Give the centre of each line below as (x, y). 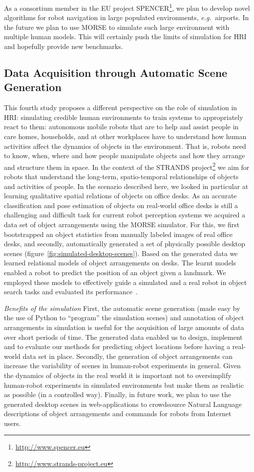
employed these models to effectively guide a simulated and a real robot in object (126, 282)
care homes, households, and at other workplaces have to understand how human (125, 136)
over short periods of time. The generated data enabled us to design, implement (123, 337)
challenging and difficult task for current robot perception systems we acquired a (125, 215)
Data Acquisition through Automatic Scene (116, 73)
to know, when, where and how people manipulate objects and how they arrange (125, 155)
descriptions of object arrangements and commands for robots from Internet (118, 413)
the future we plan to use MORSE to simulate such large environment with (117, 27)
